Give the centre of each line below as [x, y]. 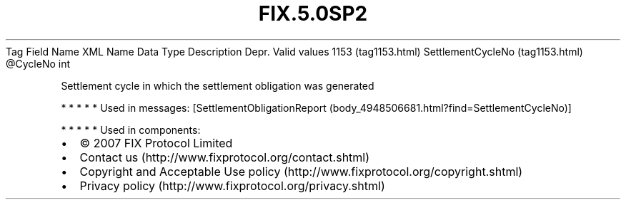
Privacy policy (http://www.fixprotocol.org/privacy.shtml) [232, 185]
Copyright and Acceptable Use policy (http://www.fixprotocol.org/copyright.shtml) [301, 171]
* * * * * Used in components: [131, 130]
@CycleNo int [38, 63]
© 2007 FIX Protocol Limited [156, 143]
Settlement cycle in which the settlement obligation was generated [218, 85]
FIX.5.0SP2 [313, 14]
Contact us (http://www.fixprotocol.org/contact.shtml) [225, 157]
